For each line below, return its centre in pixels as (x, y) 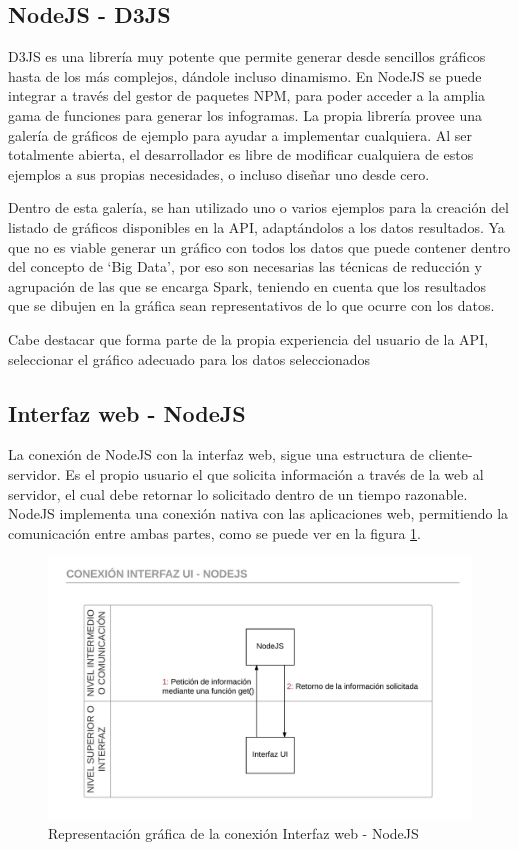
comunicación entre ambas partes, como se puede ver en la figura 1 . (214, 532)
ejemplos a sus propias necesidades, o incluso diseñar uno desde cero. (219, 173)
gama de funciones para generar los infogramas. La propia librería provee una (245, 114)
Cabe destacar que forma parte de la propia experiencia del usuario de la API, (248, 338)
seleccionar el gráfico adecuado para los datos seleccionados (189, 358)
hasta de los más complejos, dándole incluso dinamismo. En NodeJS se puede (245, 75)
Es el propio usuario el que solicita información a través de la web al (274, 473)
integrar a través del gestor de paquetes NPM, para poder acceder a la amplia (247, 95)
